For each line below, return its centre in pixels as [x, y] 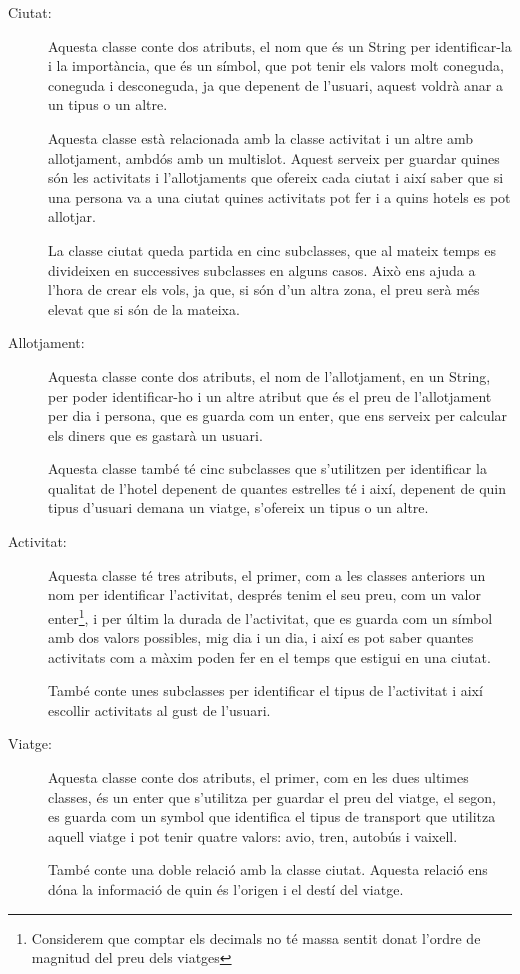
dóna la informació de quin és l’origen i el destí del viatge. [226, 889]
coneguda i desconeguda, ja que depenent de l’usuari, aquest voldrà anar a [275, 84]
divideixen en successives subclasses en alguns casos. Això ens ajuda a [262, 269]
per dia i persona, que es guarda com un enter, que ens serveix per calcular [278, 415]
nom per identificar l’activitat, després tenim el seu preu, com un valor [264, 594]
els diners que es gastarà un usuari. [155, 434]
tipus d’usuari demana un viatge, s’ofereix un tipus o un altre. [238, 507]
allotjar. [72, 216]
